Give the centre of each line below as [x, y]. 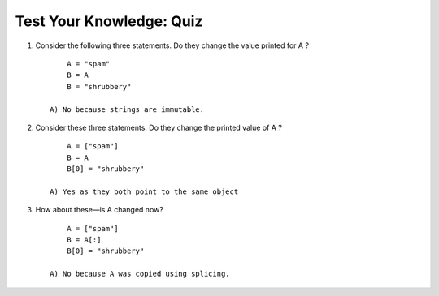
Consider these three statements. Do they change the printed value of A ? [159, 127]
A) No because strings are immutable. [127, 109]
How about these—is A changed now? [100, 210]
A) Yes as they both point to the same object [144, 191]
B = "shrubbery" [99, 86]
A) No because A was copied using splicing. [140, 274]
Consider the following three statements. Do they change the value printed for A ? [172, 45]
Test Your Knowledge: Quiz [109, 21]
